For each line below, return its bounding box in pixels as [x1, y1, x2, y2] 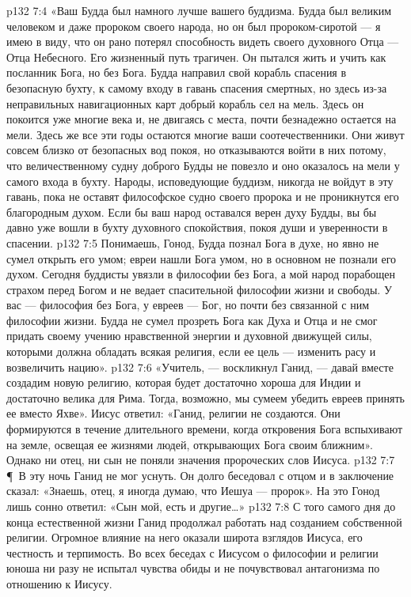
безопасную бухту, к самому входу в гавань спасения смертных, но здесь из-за [6, 79, 387, 96]
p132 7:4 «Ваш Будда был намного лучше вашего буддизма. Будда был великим [6, 2, 392, 18]
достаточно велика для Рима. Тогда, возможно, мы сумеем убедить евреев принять [6, 389, 405, 406]
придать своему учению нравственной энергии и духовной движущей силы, [6, 327, 372, 344]
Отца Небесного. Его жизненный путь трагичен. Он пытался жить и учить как [6, 48, 386, 65]
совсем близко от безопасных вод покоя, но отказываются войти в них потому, [6, 142, 386, 158]
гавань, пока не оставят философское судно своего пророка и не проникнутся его [6, 188, 399, 205]
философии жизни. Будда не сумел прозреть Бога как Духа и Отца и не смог [6, 312, 378, 328]
